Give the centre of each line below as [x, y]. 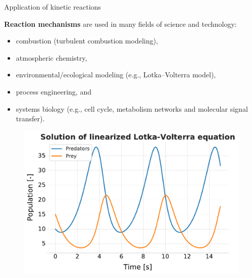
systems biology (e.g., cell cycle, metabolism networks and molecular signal [132, 108]
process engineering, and [54, 91]
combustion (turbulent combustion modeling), [87, 41]
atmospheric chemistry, [52, 57]
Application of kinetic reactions [53, 7]
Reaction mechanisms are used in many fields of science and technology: [120, 24]
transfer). [30, 119]
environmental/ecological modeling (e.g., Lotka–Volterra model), [116, 75]
